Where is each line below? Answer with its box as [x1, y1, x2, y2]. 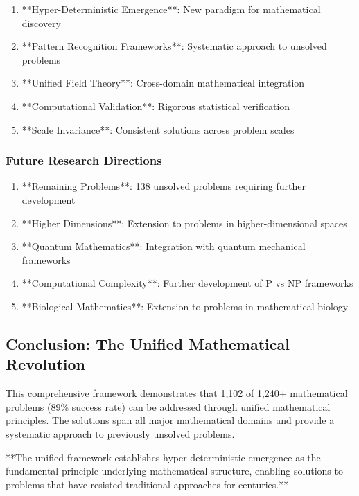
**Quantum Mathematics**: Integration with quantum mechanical [21, 239, 306, 254]
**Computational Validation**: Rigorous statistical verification [21, 98, 290, 113]
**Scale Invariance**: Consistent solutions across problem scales [21, 122, 295, 136]
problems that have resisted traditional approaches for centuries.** [6, 477, 289, 491]
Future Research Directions [6, 152, 162, 169]
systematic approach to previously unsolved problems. [6, 426, 235, 441]
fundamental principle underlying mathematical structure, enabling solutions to [6, 463, 343, 478]
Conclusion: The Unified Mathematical [6, 333, 290, 354]
